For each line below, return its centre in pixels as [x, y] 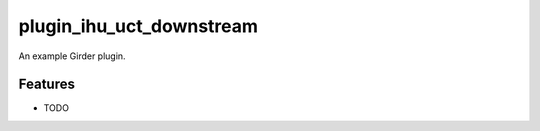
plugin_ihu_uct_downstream [138, 26]
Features [46, 84]
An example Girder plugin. [72, 56]
